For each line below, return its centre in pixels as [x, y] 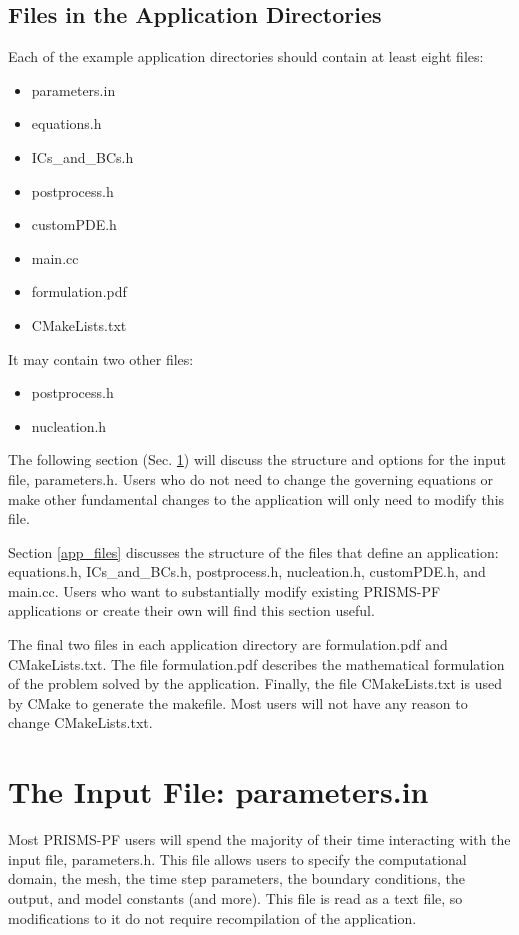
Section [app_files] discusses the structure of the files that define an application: [253, 551]
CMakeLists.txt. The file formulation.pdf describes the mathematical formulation [256, 663]
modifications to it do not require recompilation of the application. [212, 917]
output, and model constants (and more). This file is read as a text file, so [235, 897]
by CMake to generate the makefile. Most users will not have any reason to [238, 702]
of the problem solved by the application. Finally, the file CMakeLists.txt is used [255, 683]
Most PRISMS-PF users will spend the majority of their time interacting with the [259, 839]
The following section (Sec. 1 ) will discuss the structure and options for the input [257, 459]
